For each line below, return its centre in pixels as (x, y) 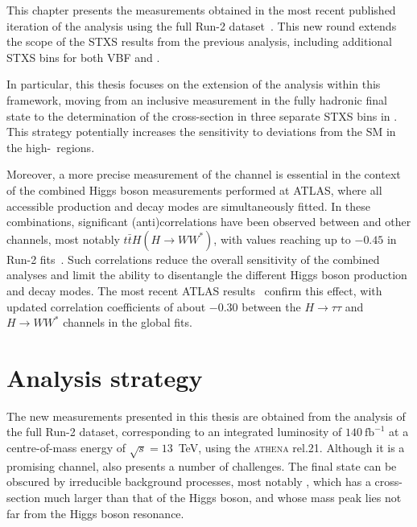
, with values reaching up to (282, 239)
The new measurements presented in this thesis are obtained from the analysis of (206, 416)
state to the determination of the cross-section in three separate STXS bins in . (202, 115)
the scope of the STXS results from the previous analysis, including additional (199, 41)
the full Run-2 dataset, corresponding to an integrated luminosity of (174, 432)
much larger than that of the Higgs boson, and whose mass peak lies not (223, 497)
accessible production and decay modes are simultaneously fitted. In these (189, 206)
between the (271, 306)
